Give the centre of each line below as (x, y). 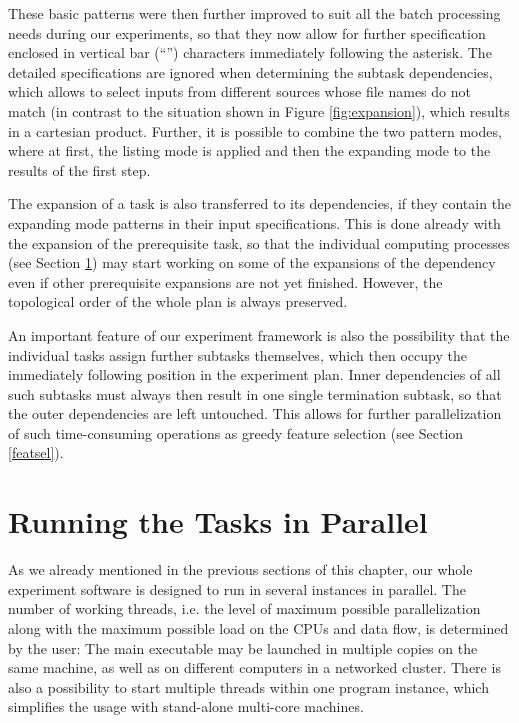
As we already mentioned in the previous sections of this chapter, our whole (240, 569)
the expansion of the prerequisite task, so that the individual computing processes (259, 242)
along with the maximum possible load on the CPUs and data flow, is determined (258, 627)
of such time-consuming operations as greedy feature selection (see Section (236, 432)
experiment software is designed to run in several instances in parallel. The (237, 588)
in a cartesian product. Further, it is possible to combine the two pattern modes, (255, 130)
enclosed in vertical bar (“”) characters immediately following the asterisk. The (250, 52)
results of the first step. (79, 169)
